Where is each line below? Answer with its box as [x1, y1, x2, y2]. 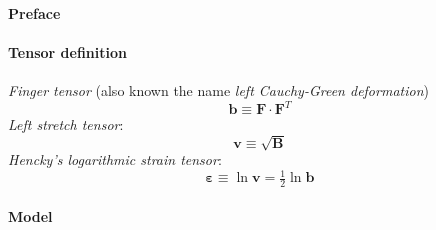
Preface [8, 2, 61, 23]
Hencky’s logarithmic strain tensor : [8, 149, 222, 170]
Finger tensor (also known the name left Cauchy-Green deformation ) [8, 79, 429, 100]
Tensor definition [8, 41, 127, 62]
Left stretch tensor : [8, 114, 124, 135]
